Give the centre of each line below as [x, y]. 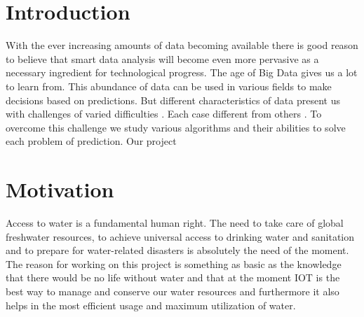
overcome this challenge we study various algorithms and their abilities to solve [176, 127]
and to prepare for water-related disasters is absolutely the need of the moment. [177, 250]
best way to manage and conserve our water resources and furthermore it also [173, 291]
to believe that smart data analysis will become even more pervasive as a [162, 58]
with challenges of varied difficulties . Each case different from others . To [164, 114]
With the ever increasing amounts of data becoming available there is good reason [182, 45]
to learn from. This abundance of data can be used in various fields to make [169, 86]
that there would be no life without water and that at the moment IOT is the [173, 277]
